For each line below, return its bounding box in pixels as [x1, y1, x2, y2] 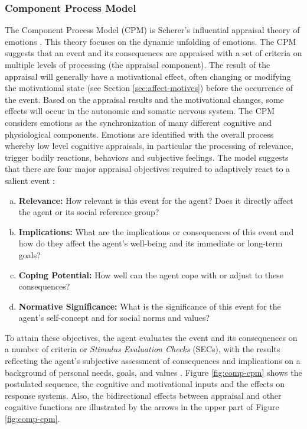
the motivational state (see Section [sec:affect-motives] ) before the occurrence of [5, 82, 293, 94]
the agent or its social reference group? [18, 206, 159, 218]
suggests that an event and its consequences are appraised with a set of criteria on [5, 47, 302, 59]
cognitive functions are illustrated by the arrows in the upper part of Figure [5, 401, 279, 413]
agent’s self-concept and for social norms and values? [18, 311, 210, 324]
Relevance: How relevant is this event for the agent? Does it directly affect [18, 194, 293, 206]
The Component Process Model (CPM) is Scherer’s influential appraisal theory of [5, 24, 300, 36]
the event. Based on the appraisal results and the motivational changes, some [5, 93, 284, 105]
